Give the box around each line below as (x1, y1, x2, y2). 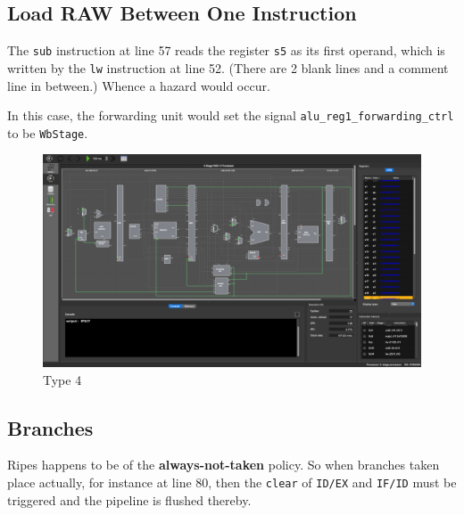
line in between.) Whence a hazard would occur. (7, 76, 270, 94)
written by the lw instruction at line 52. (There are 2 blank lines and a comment (7, 58, 449, 77)
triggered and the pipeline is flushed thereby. (7, 490, 252, 509)
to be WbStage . (7, 123, 88, 142)
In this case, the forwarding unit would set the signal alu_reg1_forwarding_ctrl (7, 106, 454, 125)
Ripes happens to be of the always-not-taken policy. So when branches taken (7, 455, 440, 474)
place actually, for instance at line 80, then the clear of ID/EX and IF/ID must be (7, 472, 457, 491)
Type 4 (43, 370, 82, 388)
